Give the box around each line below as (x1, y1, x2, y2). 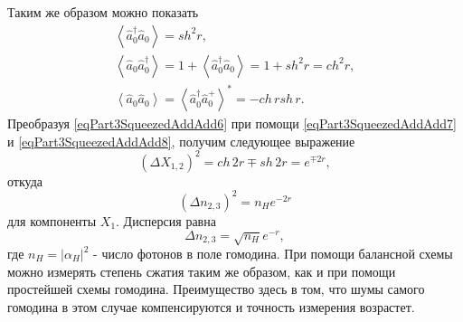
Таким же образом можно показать (7, 3, 199, 21)
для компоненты (7, 211, 97, 230)
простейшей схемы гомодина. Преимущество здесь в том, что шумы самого (7, 279, 425, 298)
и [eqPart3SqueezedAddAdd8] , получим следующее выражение (7, 131, 355, 150)
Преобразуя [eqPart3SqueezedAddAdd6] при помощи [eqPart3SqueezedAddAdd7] (7, 114, 457, 133)
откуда (7, 171, 43, 190)
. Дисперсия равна (116, 211, 216, 230)
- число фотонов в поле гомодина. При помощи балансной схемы (93, 244, 453, 263)
